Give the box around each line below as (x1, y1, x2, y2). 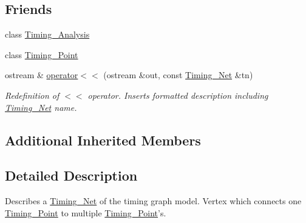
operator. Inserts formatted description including (87, 88, 268, 101)
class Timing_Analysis (5, 28, 90, 41)
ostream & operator (5, 68, 78, 81)
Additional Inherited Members (5, 130, 201, 149)
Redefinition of (5, 88, 59, 101)
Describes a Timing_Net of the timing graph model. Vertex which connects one (5, 195, 302, 207)
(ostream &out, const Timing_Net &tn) (103, 68, 253, 81)
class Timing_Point (5, 48, 78, 61)
